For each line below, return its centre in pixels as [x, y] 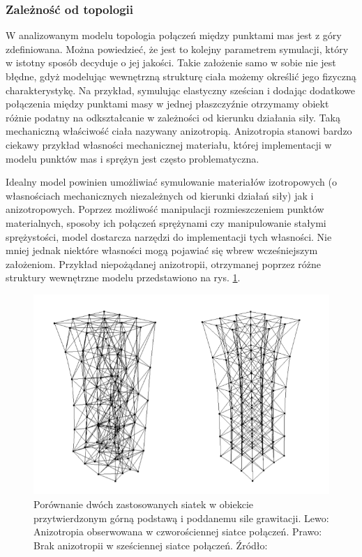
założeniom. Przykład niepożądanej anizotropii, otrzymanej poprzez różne [163, 263]
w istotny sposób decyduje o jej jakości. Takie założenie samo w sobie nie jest [171, 62]
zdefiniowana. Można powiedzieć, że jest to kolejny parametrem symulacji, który [177, 49]
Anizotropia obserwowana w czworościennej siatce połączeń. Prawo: [178, 532]
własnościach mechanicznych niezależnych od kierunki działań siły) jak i [160, 195]
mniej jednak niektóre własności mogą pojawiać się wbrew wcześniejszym [162, 250]
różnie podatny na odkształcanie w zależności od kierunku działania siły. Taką [173, 117]
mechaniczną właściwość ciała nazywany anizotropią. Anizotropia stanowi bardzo [179, 131]
